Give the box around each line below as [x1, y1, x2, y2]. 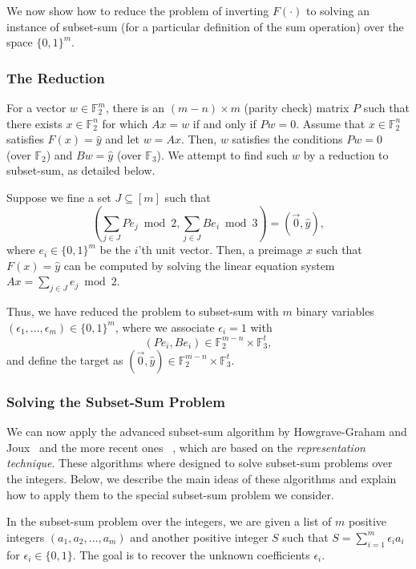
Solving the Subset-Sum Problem [6, 391, 225, 411]
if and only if [192, 115, 256, 131]
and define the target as [6, 351, 123, 368]
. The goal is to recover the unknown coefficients [72, 546, 310, 563]
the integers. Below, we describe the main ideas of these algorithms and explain [6, 470, 397, 486]
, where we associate [115, 318, 215, 335]
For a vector [6, 99, 67, 115]
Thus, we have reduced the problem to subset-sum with [6, 303, 279, 320]
